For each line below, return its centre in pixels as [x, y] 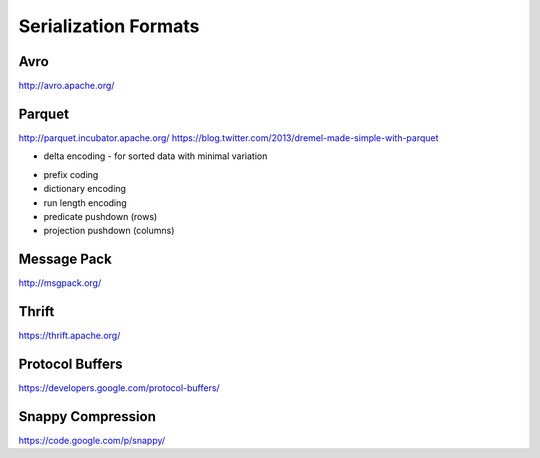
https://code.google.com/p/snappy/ [92, 440]
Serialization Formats [109, 26]
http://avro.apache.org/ [66, 86]
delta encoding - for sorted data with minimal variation [155, 156]
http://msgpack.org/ [60, 283]
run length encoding [85, 202]
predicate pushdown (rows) [100, 216]
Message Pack [65, 259]
